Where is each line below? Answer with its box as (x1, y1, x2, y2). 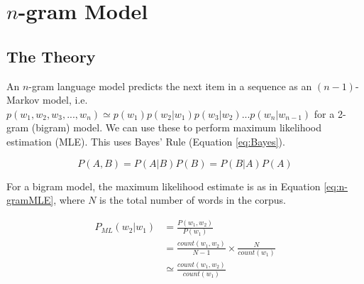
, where (53, 192, 85, 207)
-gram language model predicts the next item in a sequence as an (28, 78, 312, 93)
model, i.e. (42, 92, 88, 107)
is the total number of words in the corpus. (99, 192, 286, 207)
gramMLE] (6, 192, 54, 207)
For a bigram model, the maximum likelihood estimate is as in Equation (6, 178, 321, 193)
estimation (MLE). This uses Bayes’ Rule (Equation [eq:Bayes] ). (6, 133, 285, 148)
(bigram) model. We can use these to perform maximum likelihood (31, 120, 322, 135)
